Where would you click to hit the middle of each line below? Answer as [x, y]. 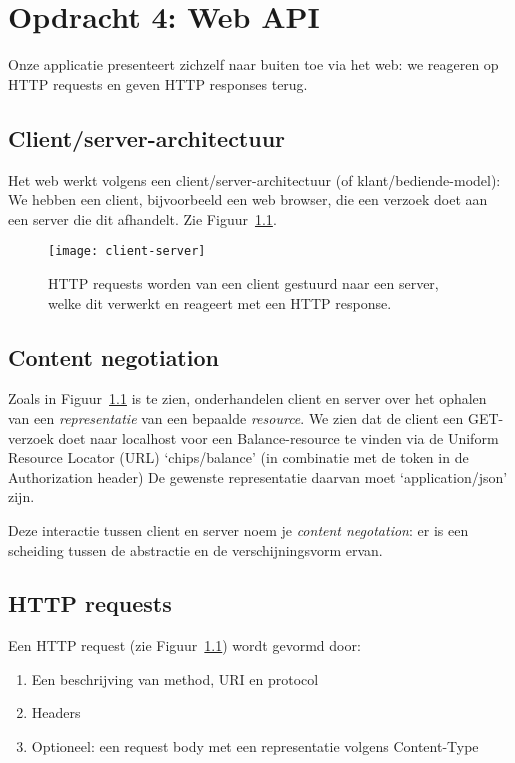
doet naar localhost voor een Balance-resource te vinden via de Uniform [278, 437]
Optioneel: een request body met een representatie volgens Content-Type [255, 746]
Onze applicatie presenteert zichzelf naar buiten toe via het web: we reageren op [253, 64]
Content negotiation [113, 356]
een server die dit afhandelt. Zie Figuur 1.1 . [142, 218]
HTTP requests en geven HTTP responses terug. [158, 83]
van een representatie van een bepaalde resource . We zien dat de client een [236, 417]
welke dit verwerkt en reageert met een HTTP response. [220, 302]
